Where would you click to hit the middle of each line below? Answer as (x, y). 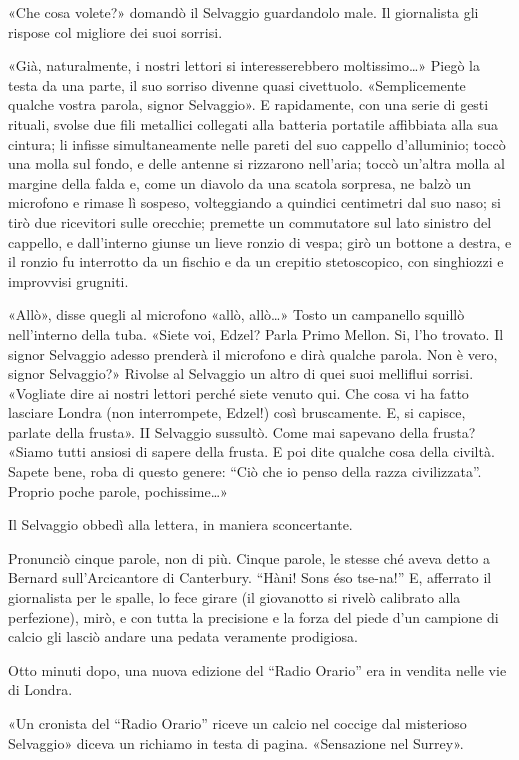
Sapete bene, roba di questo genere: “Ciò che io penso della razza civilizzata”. (245, 471)
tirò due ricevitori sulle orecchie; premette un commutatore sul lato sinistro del (250, 221)
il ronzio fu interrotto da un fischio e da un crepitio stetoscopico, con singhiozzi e (256, 261)
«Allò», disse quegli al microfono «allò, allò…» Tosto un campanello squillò (236, 314)
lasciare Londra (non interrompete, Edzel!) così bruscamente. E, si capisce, (237, 412)
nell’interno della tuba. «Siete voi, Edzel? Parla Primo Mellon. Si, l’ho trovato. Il (256, 333)
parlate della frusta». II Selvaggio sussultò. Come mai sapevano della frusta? (242, 431)
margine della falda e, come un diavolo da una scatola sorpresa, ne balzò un (240, 182)
